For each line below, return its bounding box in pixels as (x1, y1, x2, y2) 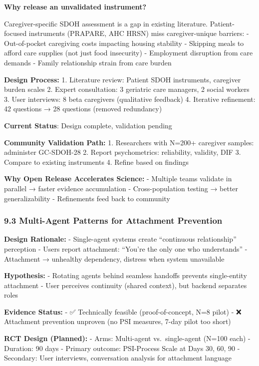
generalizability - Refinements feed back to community (4, 193, 170, 203)
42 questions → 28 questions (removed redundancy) (4, 103, 162, 114)
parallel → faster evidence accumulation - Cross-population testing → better (4, 183, 239, 193)
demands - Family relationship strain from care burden (4, 57, 172, 67)
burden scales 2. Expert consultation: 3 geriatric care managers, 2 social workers (4, 84, 250, 94)
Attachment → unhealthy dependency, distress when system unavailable (4, 253, 225, 264)
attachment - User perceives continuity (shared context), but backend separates (4, 280, 247, 290)
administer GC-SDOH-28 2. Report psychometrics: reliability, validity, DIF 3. (4, 147, 241, 157)
